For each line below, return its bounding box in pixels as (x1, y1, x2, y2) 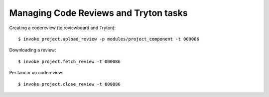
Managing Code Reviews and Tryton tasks (9, 7, 188, 18)
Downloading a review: (9, 47, 56, 53)
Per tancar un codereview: (9, 70, 64, 76)
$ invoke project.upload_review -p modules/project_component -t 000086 (18, 36, 199, 42)
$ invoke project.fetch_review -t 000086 (18, 58, 121, 64)
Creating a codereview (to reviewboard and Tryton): (9, 25, 116, 31)
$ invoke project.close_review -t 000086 (18, 81, 121, 87)
